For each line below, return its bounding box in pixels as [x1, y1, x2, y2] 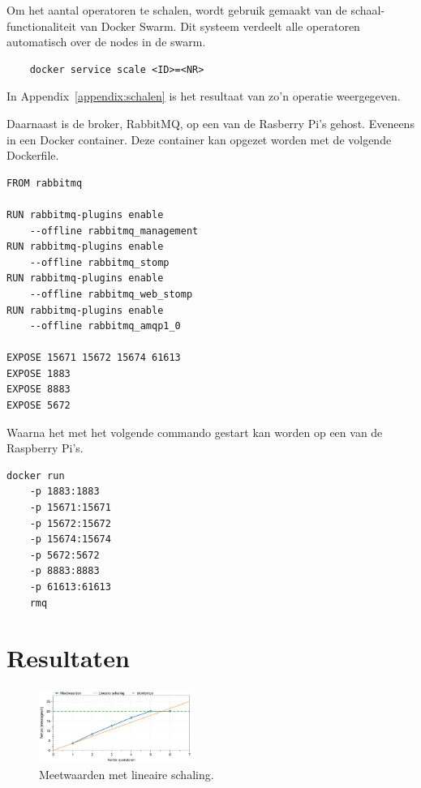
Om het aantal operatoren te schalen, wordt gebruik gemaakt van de [6, 2, 347, 18]
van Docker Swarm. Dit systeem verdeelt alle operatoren [79, 17, 360, 34]
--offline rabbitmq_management [29, 225, 199, 237]
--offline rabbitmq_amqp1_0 [29, 320, 181, 332]
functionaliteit [6, 17, 76, 34]
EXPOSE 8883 [6, 383, 71, 396]
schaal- [350, 2, 385, 18]
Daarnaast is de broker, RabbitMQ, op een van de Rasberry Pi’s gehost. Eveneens [6, 114, 415, 131]
